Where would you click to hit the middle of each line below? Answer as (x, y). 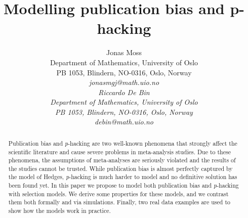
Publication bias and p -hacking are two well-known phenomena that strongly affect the (123, 143)
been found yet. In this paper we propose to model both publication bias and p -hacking (123, 185)
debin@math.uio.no (124, 122)
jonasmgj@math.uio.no (124, 82)
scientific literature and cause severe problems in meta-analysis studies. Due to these (119, 151)
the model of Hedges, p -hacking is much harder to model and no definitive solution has (123, 177)
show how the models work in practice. (59, 211)
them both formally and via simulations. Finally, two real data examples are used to (119, 202)
